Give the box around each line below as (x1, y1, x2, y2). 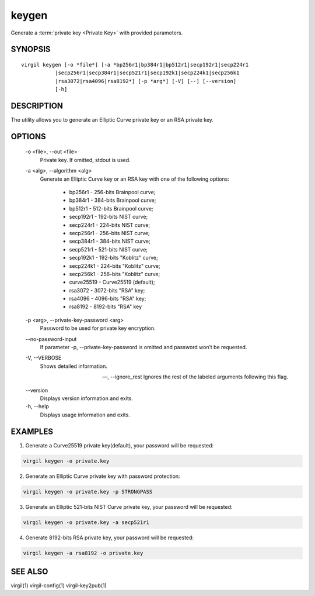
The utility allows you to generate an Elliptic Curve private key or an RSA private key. (10, 116, 214, 123)
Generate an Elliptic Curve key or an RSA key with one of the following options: (40, 175, 230, 182)
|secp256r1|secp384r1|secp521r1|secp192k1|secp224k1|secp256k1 (54, 70, 240, 76)
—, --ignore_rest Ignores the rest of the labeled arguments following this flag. (102, 373, 288, 380)
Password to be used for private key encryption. (40, 325, 156, 332)
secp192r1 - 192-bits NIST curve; (69, 213, 148, 221)
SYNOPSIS (10, 44, 51, 54)
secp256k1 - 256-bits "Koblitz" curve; (69, 270, 160, 277)
